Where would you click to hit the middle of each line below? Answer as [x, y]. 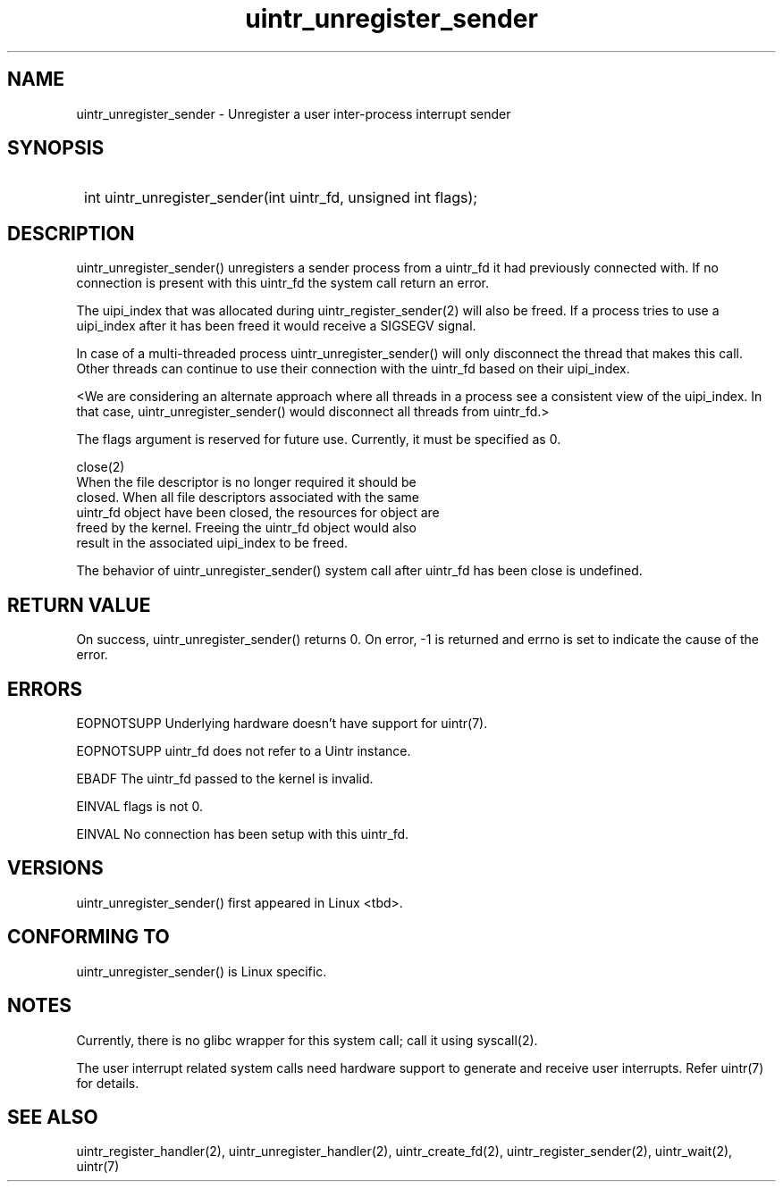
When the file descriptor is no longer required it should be [246, 482]
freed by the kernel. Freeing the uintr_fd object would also [246, 528]
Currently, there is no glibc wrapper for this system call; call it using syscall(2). [307, 1040]
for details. [108, 1083]
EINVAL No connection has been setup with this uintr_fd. [243, 833]
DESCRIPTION [71, 233]
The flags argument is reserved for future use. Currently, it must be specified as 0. [319, 440]
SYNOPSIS [56, 148]
